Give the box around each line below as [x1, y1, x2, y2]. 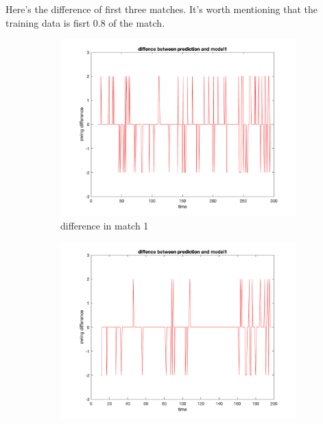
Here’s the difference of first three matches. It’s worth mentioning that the [5, 2, 318, 16]
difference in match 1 [60, 218, 149, 232]
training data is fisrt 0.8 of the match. [5, 15, 165, 29]
